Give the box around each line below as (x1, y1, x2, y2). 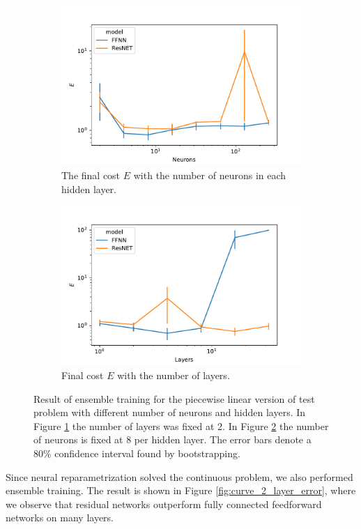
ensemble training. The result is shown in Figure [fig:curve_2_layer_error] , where (6, 483, 356, 498)
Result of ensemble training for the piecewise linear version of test (33, 391, 315, 406)
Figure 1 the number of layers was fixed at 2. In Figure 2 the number (33, 418, 329, 433)
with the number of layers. (117, 368, 230, 383)
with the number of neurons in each (133, 167, 286, 182)
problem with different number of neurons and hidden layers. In (33, 405, 306, 420)
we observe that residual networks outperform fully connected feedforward (6, 496, 322, 511)
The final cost (61, 167, 121, 182)
